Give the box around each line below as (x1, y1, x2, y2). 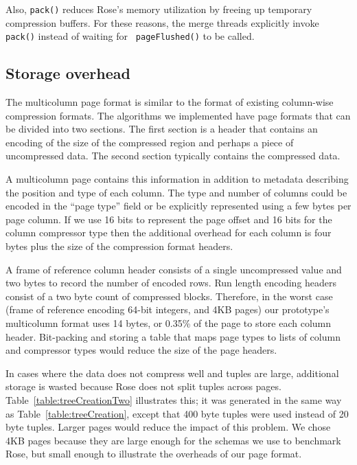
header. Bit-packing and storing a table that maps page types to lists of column (5, 329, 341, 343)
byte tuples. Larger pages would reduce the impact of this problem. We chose (5, 420, 331, 434)
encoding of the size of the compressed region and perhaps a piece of (5, 135, 294, 149)
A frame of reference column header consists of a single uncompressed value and (5, 262, 342, 276)
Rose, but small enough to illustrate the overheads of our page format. (5, 446, 302, 461)
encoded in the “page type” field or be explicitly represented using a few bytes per (5, 199, 352, 213)
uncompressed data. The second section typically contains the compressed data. (5, 148, 341, 163)
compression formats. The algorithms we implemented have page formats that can (5, 108, 351, 122)
